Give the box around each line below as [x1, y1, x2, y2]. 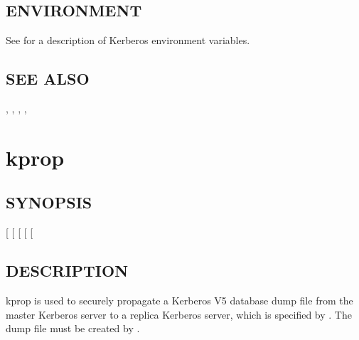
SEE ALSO [6, 68, 90, 90]
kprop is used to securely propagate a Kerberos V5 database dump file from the [6, 292, 353, 307]
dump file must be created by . [6, 321, 140, 336]
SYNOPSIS [6, 191, 92, 213]
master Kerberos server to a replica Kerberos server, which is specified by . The [6, 307, 352, 322]
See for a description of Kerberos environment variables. [6, 33, 250, 48]
